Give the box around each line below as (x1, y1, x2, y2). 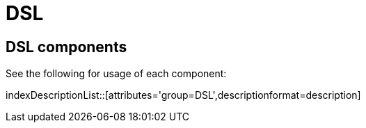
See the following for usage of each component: (6, 67, 227, 80)
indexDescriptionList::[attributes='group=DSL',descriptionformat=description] (6, 89, 361, 102)
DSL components (6, 38, 127, 56)
